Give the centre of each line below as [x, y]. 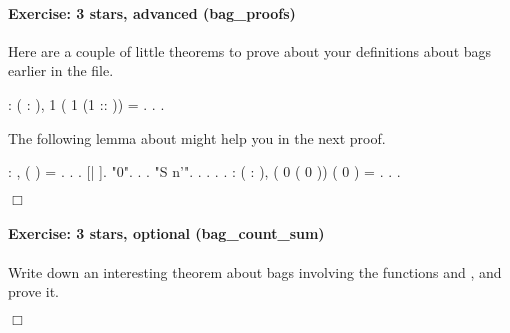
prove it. [33, 291]
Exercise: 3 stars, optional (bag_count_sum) [166, 233]
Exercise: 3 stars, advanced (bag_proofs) [152, 12]
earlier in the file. [61, 70]
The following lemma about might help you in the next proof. [197, 137]
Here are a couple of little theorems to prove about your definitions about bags [250, 50]
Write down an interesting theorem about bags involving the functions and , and [255, 271]
